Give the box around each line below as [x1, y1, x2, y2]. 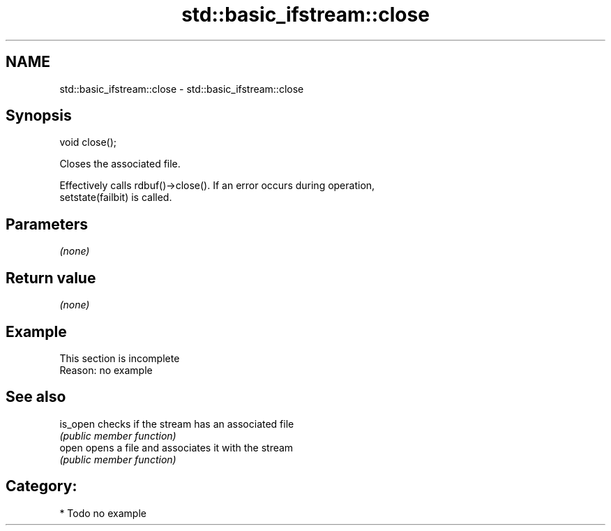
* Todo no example [59, 507, 146, 519]
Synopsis [6, 107, 72, 125]
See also [6, 388, 66, 406]
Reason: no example [59, 364, 153, 376]
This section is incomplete [59, 352, 180, 364]
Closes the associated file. [59, 158, 181, 170]
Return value [6, 269, 96, 287]
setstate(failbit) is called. [59, 191, 172, 204]
